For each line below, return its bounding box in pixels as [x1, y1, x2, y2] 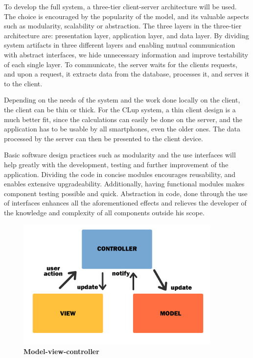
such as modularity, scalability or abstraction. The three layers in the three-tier [4, 21, 242, 31]
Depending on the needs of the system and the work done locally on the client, [4, 95, 240, 105]
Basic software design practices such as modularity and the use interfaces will [4, 150, 236, 160]
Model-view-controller [23, 346, 99, 357]
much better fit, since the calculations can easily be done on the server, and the [4, 114, 242, 124]
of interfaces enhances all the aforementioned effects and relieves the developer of [4, 198, 247, 208]
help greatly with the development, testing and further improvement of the [4, 159, 229, 169]
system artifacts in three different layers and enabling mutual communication [4, 40, 235, 50]
